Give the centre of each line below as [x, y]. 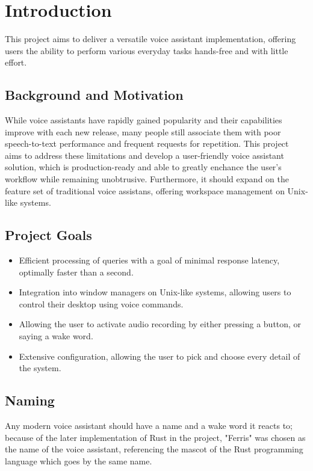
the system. [40, 368]
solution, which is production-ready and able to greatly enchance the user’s [143, 167]
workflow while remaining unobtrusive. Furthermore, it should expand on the [147, 179]
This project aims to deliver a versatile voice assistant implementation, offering [150, 39]
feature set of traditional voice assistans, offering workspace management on [145, 190]
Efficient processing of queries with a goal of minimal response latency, [149, 260]
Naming [30, 400]
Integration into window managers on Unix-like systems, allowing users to [155, 292]
